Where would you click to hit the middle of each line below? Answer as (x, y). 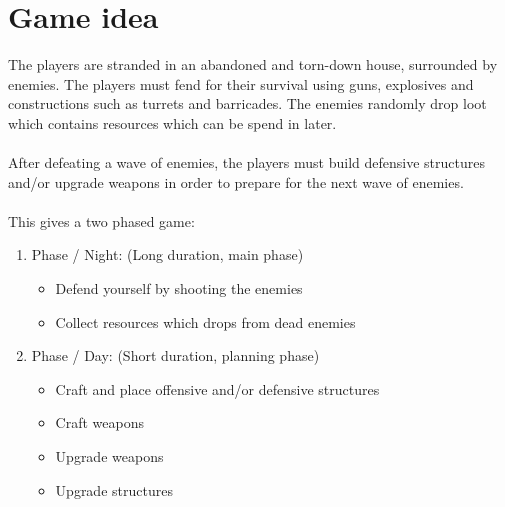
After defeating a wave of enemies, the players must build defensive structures (246, 162)
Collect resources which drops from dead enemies (205, 321)
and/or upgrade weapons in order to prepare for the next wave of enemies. (236, 181)
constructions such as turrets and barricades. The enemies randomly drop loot (247, 103)
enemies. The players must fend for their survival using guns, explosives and (241, 83)
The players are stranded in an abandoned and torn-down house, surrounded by (253, 64)
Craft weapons (99, 422)
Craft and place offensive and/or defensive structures (217, 388)
